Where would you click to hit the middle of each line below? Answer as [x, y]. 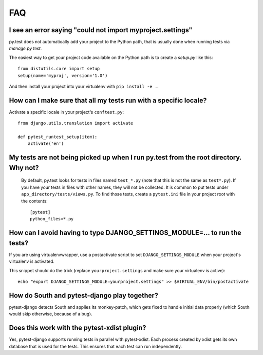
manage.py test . [26, 48]
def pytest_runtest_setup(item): [57, 137]
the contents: [35, 201]
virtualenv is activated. [32, 261]
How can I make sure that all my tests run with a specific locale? [108, 100]
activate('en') [46, 144]
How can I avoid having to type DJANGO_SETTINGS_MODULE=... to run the [125, 233]
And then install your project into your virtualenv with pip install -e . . [84, 87]
